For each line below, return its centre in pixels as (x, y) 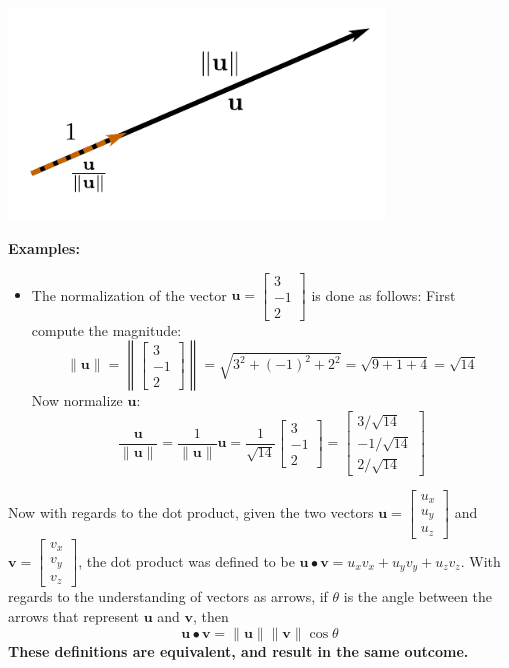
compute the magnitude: (106, 329)
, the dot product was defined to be (186, 560)
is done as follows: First (383, 294)
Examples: (44, 248)
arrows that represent (73, 616)
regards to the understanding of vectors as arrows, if (168, 596)
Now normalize (77, 400)
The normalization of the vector (129, 294)
